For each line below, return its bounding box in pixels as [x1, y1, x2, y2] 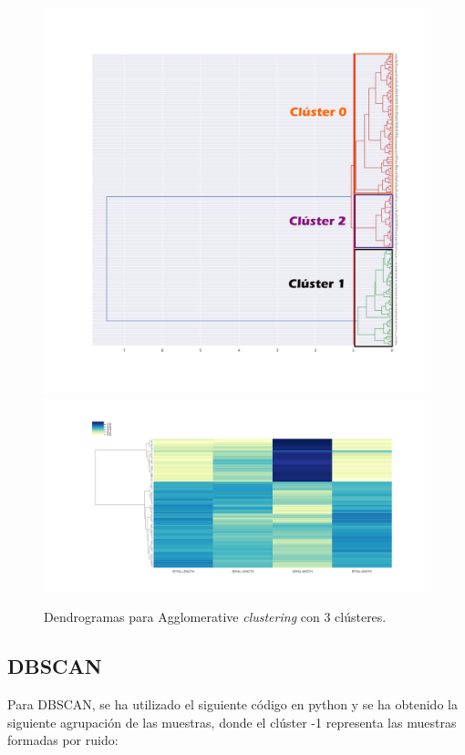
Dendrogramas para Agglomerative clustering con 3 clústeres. [44, 607, 387, 626]
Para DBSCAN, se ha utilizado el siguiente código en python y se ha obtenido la [7, 694, 458, 713]
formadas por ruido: [7, 730, 119, 750]
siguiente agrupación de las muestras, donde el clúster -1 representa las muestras [7, 712, 457, 731]
